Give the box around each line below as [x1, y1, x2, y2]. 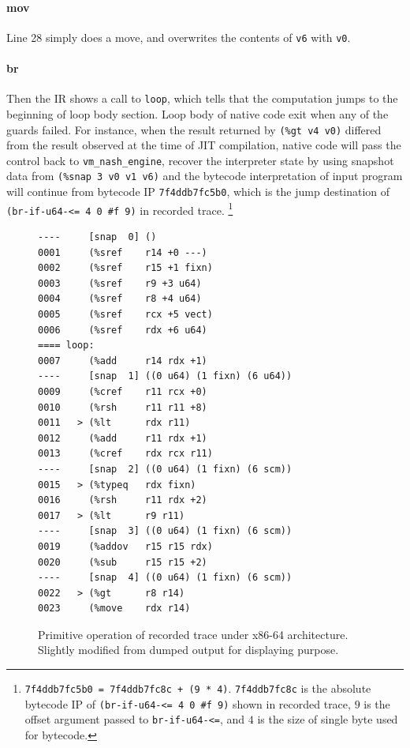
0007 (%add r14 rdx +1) [38, 355, 207, 366]
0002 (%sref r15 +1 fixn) [38, 262, 213, 274]
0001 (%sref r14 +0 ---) [38, 246, 207, 258]
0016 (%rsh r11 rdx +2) [38, 494, 207, 506]
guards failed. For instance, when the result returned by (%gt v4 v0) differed [6, 121, 382, 137]
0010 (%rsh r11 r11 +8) [38, 401, 207, 413]
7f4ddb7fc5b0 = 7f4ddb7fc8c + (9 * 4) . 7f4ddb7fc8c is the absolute [24, 680, 371, 697]
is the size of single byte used [257, 711, 398, 727]
